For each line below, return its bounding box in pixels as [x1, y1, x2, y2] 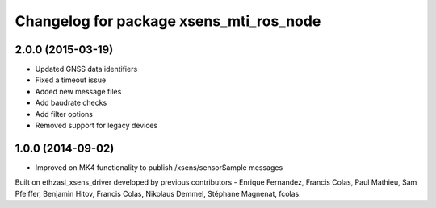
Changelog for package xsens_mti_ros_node [15, 12, 321, 30]
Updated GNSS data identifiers [35, 64, 138, 74]
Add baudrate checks [35, 98, 107, 108]
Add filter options [35, 109, 93, 119]
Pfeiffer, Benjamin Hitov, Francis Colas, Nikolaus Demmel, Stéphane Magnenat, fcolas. [15, 189, 302, 198]
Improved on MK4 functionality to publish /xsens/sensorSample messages [35, 162, 283, 173]
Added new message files [35, 86, 122, 96]
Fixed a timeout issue [35, 75, 107, 85]
